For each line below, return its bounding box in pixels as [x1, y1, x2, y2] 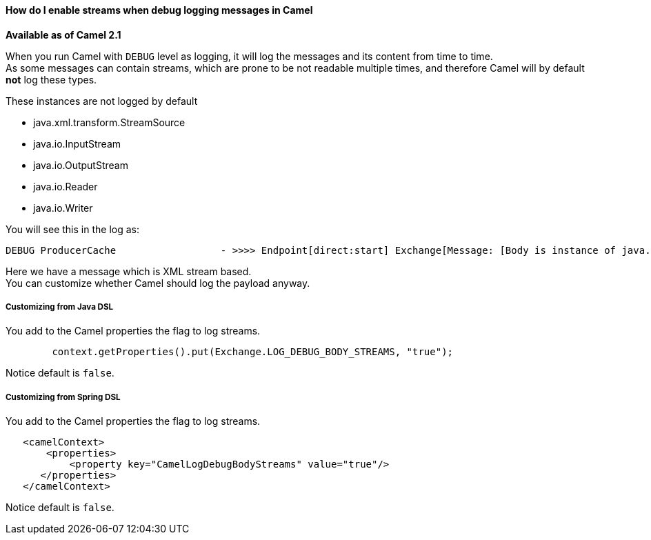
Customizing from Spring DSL [6, 392, 121, 402]
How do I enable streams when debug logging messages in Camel [6, 4, 313, 16]
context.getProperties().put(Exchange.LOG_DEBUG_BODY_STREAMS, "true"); [52, 346, 454, 358]
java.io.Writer [33, 201, 93, 214]
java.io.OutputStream [33, 159, 128, 171]
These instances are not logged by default [6, 94, 198, 107]
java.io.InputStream [33, 137, 121, 150]
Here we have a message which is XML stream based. [6, 265, 252, 277]
